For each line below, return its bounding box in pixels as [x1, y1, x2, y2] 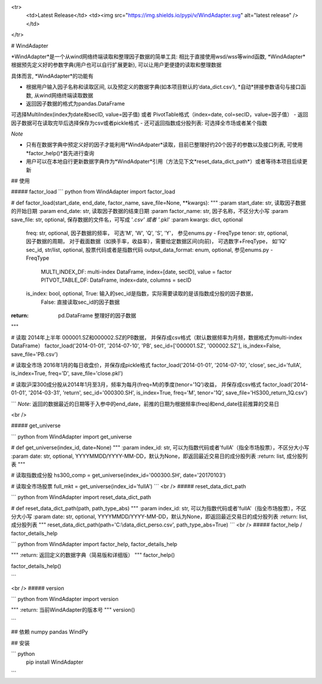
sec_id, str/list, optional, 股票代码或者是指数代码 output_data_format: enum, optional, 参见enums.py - [26, 246, 274, 253]
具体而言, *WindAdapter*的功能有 [11, 72, 94, 79]
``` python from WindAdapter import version [11, 596, 119, 603]
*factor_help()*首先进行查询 [26, 149, 95, 156]
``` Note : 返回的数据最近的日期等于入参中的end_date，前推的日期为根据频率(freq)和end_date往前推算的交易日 [11, 400, 280, 407]
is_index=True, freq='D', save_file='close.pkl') [11, 370, 123, 377]
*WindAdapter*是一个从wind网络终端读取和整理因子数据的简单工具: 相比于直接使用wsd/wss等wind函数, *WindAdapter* [11, 53, 306, 60]
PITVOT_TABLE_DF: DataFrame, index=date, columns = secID [41, 276, 192, 284]
